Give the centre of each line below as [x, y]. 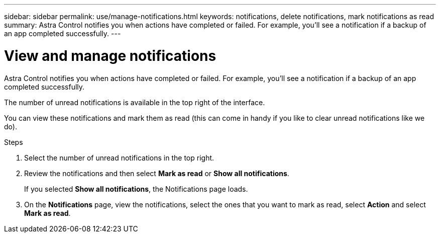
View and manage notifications [110, 56]
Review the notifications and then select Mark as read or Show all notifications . [157, 173]
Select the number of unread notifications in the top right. [119, 157]
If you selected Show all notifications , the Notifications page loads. [136, 189]
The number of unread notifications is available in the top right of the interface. [135, 102]
